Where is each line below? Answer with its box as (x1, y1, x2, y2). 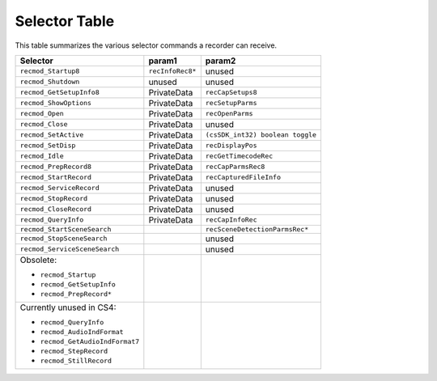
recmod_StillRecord (40, 356, 112, 365)
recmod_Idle (19, 152, 64, 161)
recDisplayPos (205, 142, 258, 150)
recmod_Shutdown (19, 78, 80, 87)
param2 (205, 55, 236, 66)
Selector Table (15, 12, 115, 30)
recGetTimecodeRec (205, 152, 274, 161)
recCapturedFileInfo (205, 173, 281, 182)
